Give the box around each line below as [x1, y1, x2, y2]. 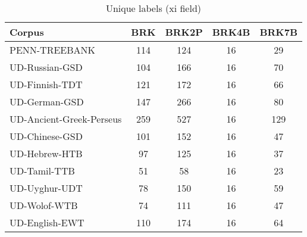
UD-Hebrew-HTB [10, 146, 83, 160]
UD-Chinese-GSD [10, 129, 83, 143]
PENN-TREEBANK [10, 43, 96, 57]
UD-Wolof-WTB [10, 198, 78, 212]
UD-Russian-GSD [10, 60, 83, 74]
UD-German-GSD [10, 95, 84, 108]
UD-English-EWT [10, 216, 84, 229]
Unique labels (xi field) [105, 1, 202, 15]
